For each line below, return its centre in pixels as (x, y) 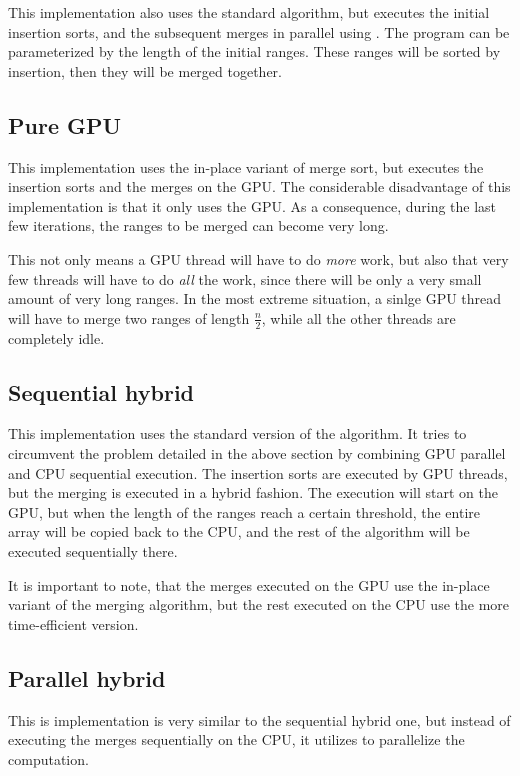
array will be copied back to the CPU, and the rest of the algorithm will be (239, 531)
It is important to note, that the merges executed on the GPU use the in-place (249, 584)
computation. (48, 758)
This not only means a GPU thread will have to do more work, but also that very (258, 258)
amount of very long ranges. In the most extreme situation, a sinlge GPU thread (255, 298)
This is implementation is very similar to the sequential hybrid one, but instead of (259, 719)
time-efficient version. (73, 623)
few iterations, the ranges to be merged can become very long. (198, 225)
